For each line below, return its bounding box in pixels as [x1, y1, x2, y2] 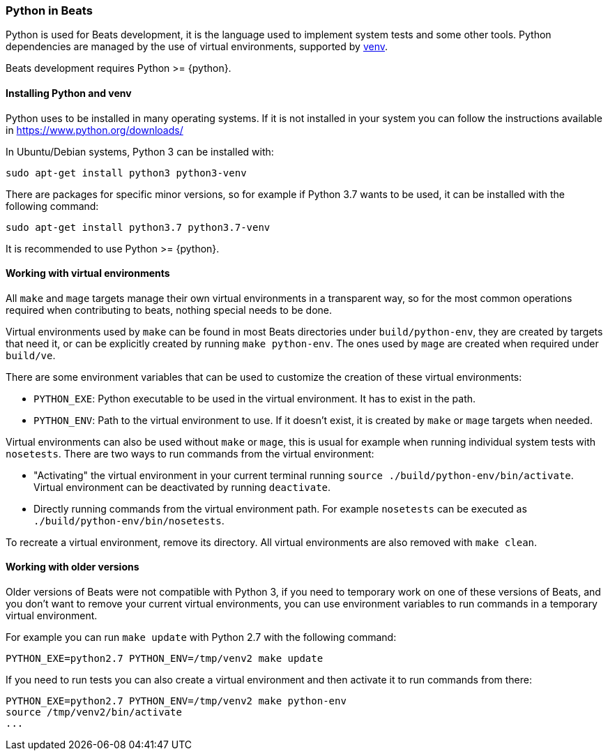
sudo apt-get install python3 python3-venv [6, 167, 247, 179]
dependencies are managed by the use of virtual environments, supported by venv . [6, 40, 388, 53]
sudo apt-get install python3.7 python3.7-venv [6, 221, 271, 233]
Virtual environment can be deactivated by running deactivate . [33, 481, 331, 493]
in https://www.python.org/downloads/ [6, 123, 183, 136]
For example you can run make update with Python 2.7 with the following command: [6, 631, 397, 644]
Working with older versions [6, 561, 139, 573]
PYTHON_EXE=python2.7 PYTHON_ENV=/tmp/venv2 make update [6, 653, 324, 665]
